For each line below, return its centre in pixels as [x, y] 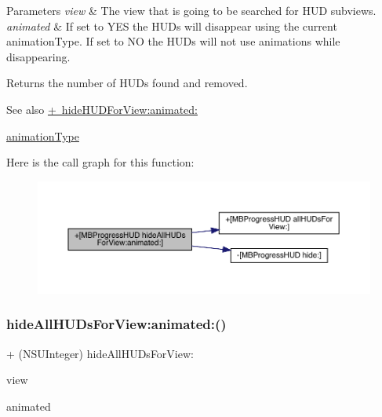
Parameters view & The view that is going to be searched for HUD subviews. [191, 10]
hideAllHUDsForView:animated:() [116, 324]
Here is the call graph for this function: [100, 162]
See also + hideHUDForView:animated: [102, 109]
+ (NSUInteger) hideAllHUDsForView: [100, 353]
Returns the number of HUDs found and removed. [127, 83]
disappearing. [38, 56]
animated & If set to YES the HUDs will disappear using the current [172, 26]
